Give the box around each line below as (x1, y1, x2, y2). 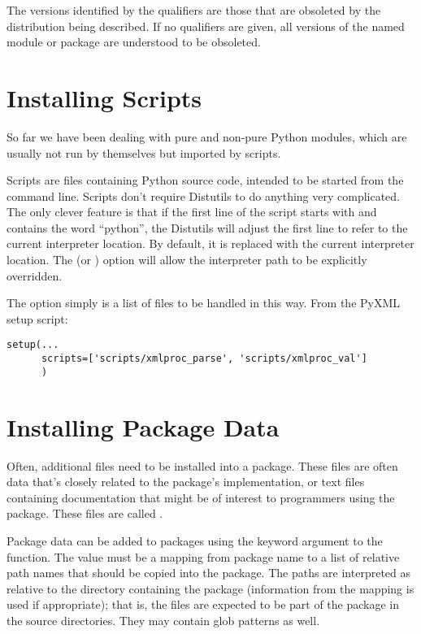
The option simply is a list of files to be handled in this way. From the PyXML (7, 294, 401, 311)
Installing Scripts (7, 80, 202, 114)
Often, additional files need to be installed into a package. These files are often (7, 457, 398, 474)
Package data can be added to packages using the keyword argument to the (7, 532, 383, 549)
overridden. (7, 267, 63, 284)
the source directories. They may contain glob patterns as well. (7, 611, 320, 628)
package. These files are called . (7, 505, 163, 522)
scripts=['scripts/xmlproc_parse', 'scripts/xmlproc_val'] (41, 353, 367, 365)
